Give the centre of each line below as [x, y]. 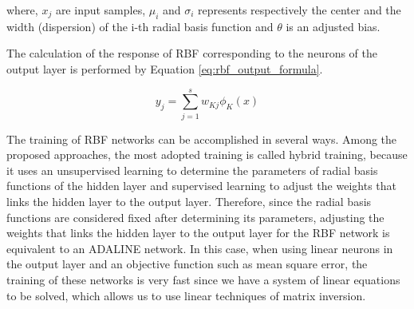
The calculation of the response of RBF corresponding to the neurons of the [192, 53]
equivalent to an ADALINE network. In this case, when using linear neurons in [200, 248]
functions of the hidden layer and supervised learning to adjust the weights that [201, 186]
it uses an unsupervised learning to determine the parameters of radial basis [192, 170]
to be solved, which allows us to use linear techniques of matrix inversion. [186, 295]
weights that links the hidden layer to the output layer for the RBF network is [198, 233]
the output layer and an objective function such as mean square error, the [187, 264]
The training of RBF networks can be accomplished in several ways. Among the [202, 139]
